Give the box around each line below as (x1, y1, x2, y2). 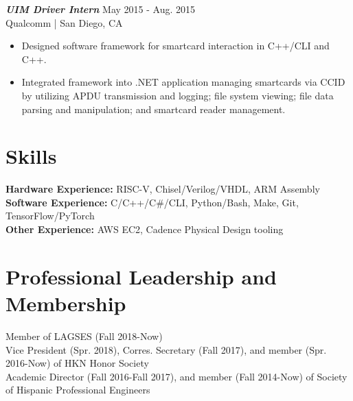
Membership (5, 289, 126, 317)
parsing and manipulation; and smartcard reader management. (21, 101, 286, 116)
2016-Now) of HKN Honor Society (5, 356, 149, 370)
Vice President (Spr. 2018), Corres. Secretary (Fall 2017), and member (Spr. (5, 342, 327, 356)
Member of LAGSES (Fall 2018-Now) (5, 328, 163, 343)
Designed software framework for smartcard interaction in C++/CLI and (21, 38, 330, 53)
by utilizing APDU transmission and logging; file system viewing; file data (21, 88, 334, 102)
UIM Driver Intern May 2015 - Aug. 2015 (5, 2, 196, 16)
